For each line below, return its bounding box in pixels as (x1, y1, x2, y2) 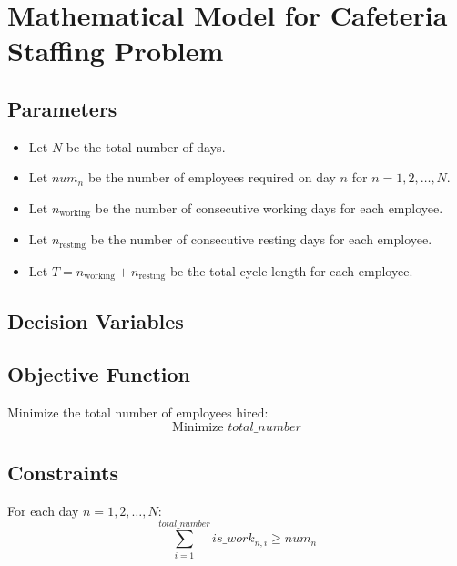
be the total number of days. (66, 137, 226, 156)
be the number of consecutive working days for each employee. (95, 198, 443, 217)
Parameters (7, 94, 117, 122)
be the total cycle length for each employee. (169, 261, 413, 280)
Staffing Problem (7, 32, 224, 69)
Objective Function (7, 360, 191, 388)
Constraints (7, 458, 118, 487)
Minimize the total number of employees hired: (7, 403, 269, 422)
